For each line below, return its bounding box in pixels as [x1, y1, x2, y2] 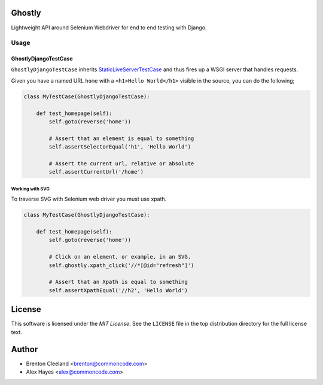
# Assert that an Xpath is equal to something [48, 278, 188, 286]
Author [11, 344, 38, 354]
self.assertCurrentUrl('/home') [48, 168, 144, 175]
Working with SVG [11, 186, 50, 192]
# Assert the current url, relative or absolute [48, 160, 194, 167]
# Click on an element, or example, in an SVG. [48, 253, 191, 260]
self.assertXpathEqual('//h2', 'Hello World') [48, 287, 188, 293]
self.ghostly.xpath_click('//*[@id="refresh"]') [48, 262, 194, 269]
